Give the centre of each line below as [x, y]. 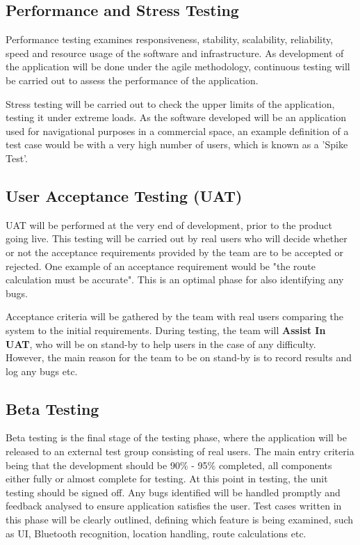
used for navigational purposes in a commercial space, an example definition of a [177, 131]
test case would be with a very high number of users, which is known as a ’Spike [177, 144]
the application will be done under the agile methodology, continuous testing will [178, 66]
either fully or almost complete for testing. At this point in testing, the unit [167, 479]
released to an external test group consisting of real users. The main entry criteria [180, 451]
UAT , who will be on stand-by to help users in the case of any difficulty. [161, 343]
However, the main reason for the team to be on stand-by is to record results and [179, 357]
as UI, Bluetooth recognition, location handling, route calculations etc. [156, 533]
